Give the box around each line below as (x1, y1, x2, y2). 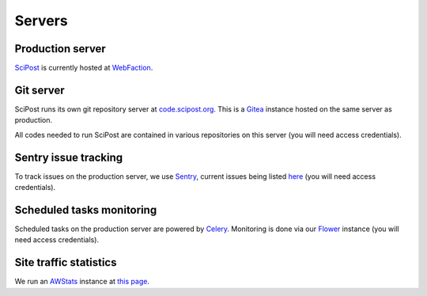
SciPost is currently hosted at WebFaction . (14, 63, 153, 73)
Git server (14, 83, 65, 97)
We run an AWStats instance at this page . (14, 277, 150, 287)
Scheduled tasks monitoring (14, 203, 157, 217)
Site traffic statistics (14, 256, 117, 269)
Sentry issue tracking (14, 150, 123, 164)
